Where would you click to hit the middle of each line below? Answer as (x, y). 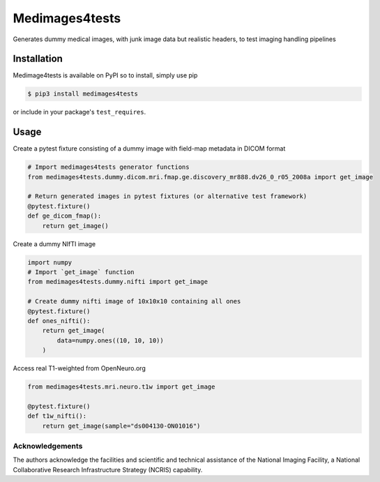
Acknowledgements (48, 446)
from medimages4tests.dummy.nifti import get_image (118, 282)
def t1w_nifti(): (57, 416)
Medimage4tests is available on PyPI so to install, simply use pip (105, 75)
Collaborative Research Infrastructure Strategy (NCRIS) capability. (108, 469)
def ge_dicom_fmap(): (64, 216)
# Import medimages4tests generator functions (108, 167)
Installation (38, 59)
